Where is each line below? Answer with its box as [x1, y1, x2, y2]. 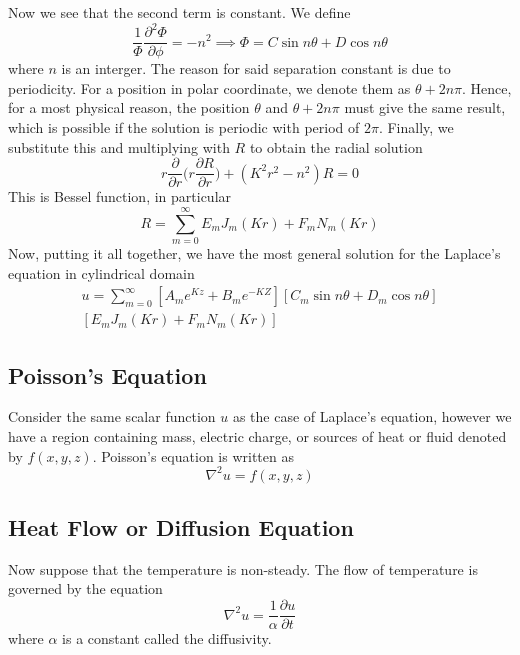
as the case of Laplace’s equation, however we [232, 406, 512, 427]
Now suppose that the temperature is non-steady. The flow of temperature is [8, 558, 478, 579]
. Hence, [462, 77, 512, 98]
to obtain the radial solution [249, 136, 423, 157]
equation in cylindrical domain [8, 262, 195, 283]
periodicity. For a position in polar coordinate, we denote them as [8, 77, 411, 98]
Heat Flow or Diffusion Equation [8, 512, 354, 543]
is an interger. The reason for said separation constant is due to [61, 58, 451, 79]
